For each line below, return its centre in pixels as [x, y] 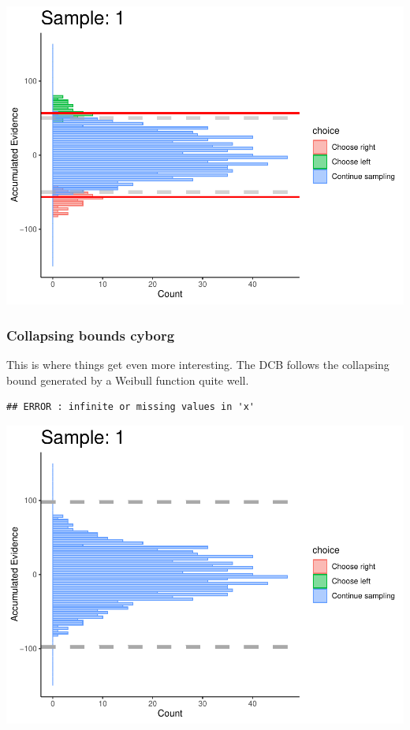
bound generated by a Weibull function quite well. [128, 380]
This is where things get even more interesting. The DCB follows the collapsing [198, 365]
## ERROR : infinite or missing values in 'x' [130, 407]
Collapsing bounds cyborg [91, 335]
